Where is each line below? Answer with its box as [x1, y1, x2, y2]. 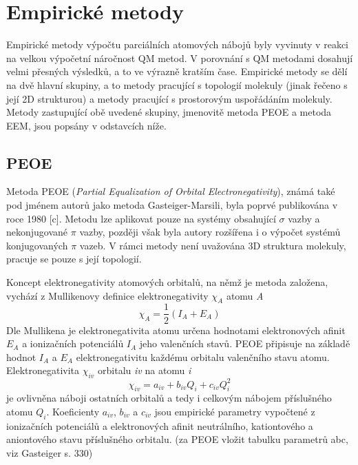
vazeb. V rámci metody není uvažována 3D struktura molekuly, [79, 238, 346, 252]
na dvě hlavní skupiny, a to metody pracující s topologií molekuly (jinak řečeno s [6, 77, 348, 92]
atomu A [226, 288, 264, 302]
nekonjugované [6, 225, 68, 239]
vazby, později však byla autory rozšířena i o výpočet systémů [79, 225, 341, 239]
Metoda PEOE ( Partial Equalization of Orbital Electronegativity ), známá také [6, 184, 335, 198]
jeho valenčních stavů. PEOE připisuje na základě [139, 336, 350, 351]
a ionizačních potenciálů [22, 336, 124, 351]
